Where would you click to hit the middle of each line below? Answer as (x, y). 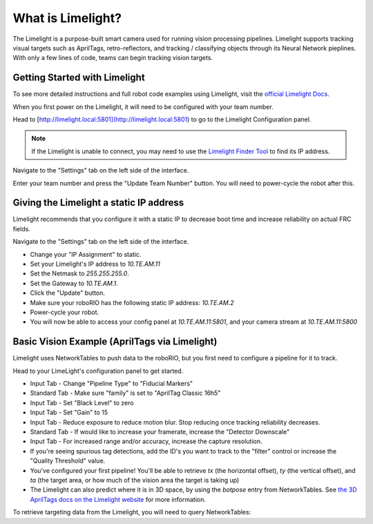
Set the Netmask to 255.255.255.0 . (79, 273)
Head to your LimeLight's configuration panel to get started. (98, 371)
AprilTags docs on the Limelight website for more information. (118, 499)
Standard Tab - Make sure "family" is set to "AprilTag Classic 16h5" (125, 393)
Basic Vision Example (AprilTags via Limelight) (115, 342)
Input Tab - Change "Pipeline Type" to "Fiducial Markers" (112, 384)
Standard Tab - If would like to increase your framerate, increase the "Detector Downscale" (160, 432)
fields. (22, 229)
